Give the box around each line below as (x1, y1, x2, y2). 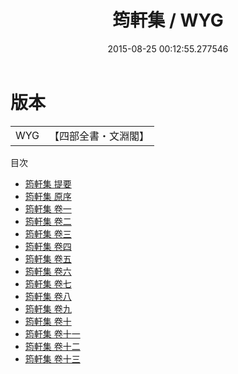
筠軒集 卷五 (24, 252, 72, 265)
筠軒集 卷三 (24, 227, 72, 240)
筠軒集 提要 (24, 177, 72, 190)
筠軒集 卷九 (24, 302, 72, 315)
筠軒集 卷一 (24, 202, 72, 215)
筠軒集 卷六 (24, 265, 72, 277)
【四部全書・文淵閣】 (49, 129, 150, 143)
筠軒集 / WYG (112, 9, 224, 32)
